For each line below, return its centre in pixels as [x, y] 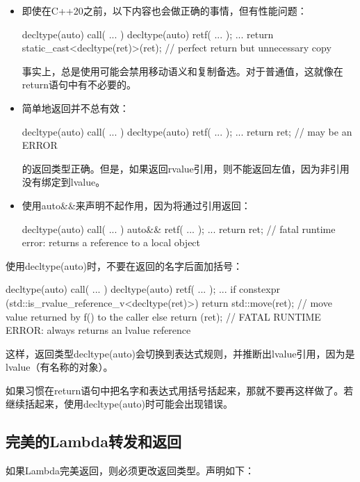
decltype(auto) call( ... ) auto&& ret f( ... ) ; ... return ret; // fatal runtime [179, 228]
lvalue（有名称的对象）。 [59, 367]
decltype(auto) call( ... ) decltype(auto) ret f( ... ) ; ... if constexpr [143, 289]
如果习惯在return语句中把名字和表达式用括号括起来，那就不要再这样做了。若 [180, 390]
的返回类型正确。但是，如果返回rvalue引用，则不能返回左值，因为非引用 [186, 168]
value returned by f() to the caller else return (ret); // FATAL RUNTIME [163, 316]
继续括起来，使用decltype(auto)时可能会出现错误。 [120, 404]
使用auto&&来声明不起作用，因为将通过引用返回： [136, 205]
